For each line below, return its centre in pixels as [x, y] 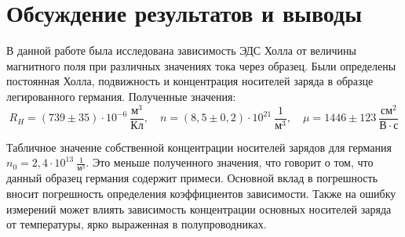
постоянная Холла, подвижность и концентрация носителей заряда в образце [190, 81]
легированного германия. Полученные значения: [121, 96]
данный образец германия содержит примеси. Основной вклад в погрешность [192, 178]
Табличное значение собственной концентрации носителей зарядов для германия [199, 147]
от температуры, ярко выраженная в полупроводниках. [137, 224]
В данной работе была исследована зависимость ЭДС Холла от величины [181, 50]
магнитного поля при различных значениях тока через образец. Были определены [201, 65]
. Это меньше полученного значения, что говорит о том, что [230, 162]
